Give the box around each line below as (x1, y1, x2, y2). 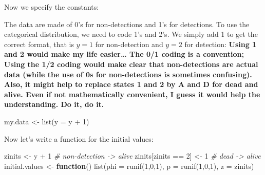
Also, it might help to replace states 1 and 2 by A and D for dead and (4, 79, 258, 90)
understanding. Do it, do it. (4, 99, 104, 110)
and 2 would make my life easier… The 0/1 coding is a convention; (4, 49, 244, 59)
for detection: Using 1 (184, 38, 257, 49)
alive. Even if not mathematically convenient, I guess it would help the (4, 89, 260, 99)
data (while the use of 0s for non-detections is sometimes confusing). (4, 69, 252, 79)
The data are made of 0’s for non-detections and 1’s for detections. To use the (4, 18, 250, 29)
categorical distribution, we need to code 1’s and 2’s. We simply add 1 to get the (4, 29, 258, 39)
